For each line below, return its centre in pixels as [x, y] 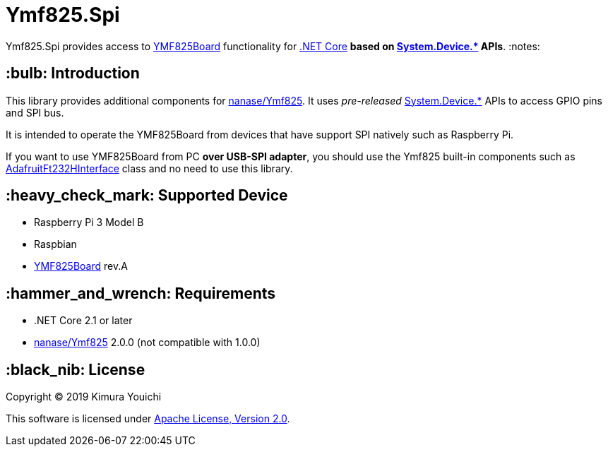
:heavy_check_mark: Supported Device [147, 196]
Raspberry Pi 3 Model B [89, 222]
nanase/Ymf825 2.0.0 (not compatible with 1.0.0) [147, 343]
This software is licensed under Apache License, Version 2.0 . [148, 419]
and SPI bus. [35, 112]
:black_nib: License [76, 369]
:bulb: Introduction [73, 73]
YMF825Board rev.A [81, 266]
